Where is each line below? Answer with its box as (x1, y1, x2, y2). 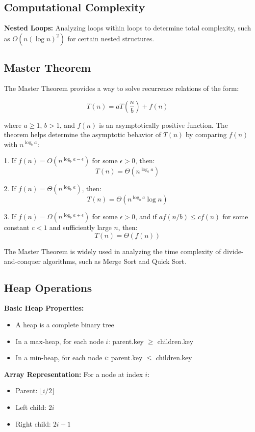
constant (4, 222, 29, 232)
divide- (223, 246, 244, 256)
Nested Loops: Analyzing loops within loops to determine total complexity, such (4, 23, 251, 33)
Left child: (15, 402, 47, 412)
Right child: (15, 418, 51, 429)
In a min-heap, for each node (15, 352, 102, 363)
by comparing (185, 129, 227, 140)
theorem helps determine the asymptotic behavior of (4, 129, 161, 140)
